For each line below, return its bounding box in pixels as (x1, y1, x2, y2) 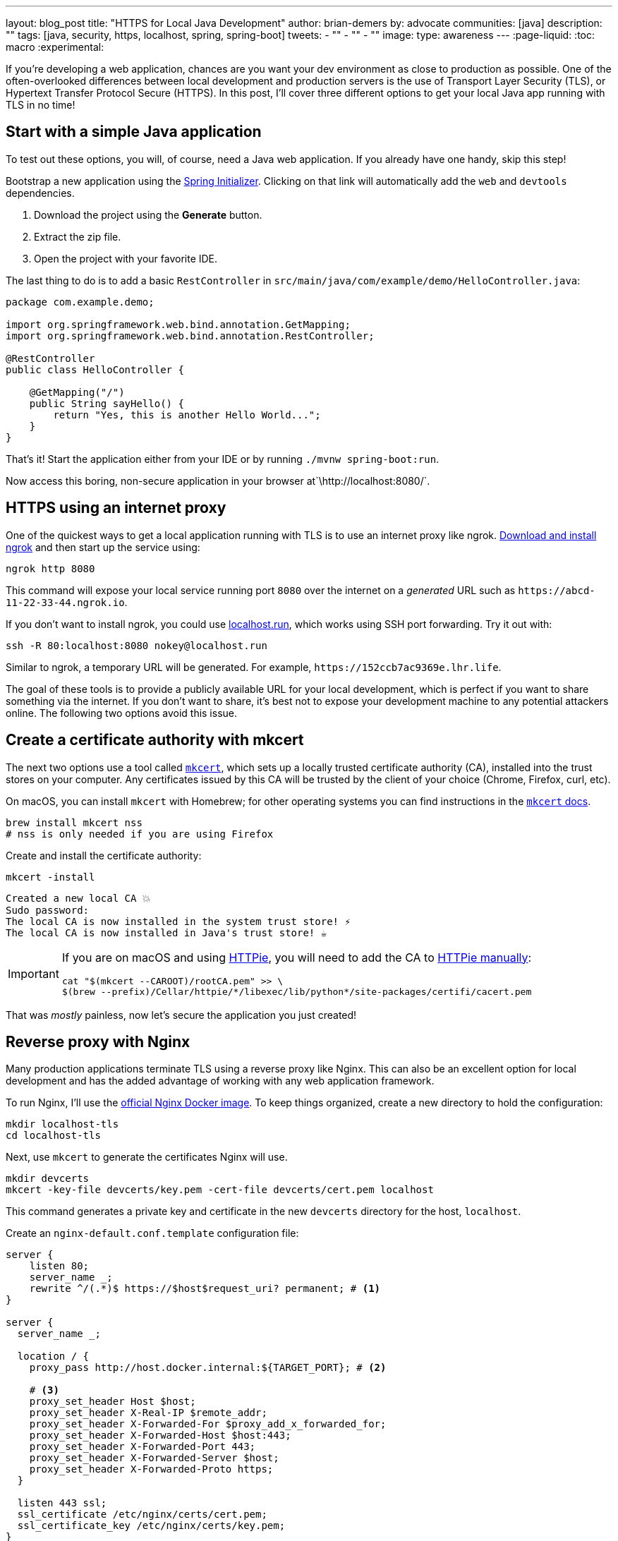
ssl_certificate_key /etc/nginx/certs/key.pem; (17, 1520, 286, 1532)
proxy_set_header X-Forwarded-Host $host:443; (29, 1430, 291, 1442)
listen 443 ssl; (17, 1497, 107, 1509)
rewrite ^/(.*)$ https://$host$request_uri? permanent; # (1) (29, 1283, 381, 1295)
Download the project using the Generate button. (34, 208, 262, 221)
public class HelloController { (6, 363, 184, 375)
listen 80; (29, 1260, 90, 1272)
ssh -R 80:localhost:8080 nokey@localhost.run (6, 639, 267, 651)
